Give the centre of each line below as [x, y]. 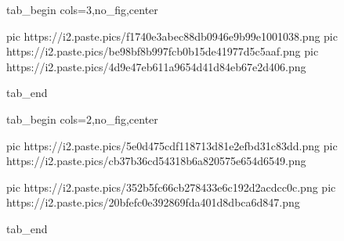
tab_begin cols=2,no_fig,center [82, 119]
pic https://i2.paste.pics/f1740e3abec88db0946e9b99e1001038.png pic [172, 36]
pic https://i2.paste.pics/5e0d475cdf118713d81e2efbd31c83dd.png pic [172, 145]
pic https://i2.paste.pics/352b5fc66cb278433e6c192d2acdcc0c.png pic [171, 187]
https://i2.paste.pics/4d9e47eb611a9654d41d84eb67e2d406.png [156, 66]
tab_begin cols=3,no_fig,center [82, 9]
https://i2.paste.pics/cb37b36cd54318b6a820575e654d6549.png [156, 161]
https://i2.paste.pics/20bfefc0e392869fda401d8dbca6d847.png [153, 202]
